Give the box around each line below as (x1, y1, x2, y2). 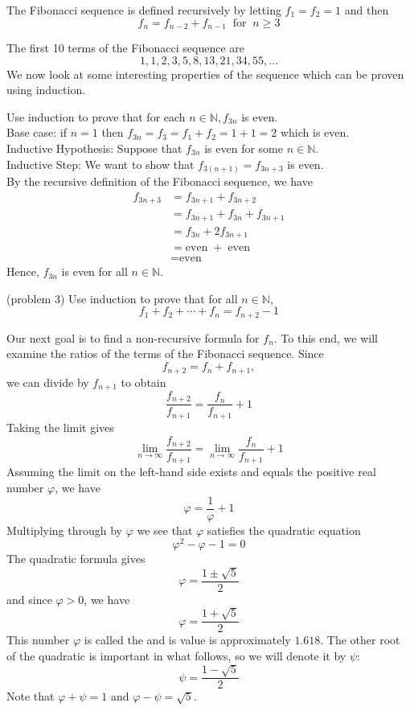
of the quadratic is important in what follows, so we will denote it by (6, 647, 346, 664)
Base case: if (6, 124, 67, 141)
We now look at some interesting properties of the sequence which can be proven (6, 65, 404, 82)
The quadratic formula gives (6, 550, 146, 567)
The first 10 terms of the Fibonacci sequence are (6, 39, 245, 56)
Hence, (6, 263, 39, 280)
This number (6, 631, 70, 648)
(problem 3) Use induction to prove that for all (6, 290, 238, 306)
